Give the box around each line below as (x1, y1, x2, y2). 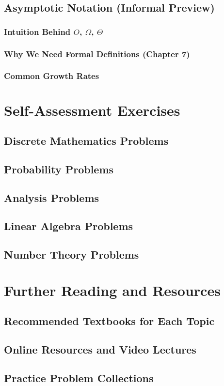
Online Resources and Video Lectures (4, 342, 196, 357)
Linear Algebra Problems (4, 218, 133, 233)
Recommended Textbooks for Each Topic (4, 313, 215, 328)
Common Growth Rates (4, 70, 99, 82)
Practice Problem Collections (4, 370, 154, 385)
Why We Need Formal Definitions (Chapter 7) (4, 47, 190, 60)
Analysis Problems (4, 190, 99, 205)
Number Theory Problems (4, 247, 139, 262)
